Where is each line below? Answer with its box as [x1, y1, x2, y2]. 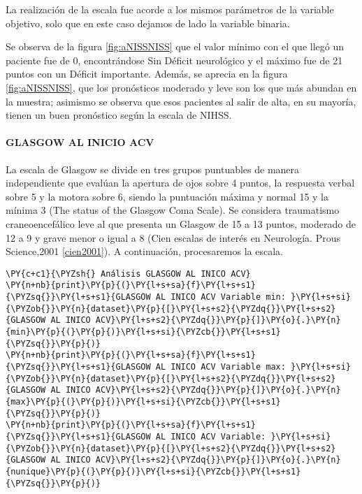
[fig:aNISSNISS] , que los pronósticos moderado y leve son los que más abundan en [6, 80, 357, 94]
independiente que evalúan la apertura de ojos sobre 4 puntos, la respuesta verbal [6, 175, 355, 190]
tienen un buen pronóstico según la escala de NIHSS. [6, 108, 232, 122]
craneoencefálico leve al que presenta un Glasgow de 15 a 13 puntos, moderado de [6, 216, 356, 231]
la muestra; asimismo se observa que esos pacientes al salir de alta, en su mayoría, [6, 94, 356, 108]
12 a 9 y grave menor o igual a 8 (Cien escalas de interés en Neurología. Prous [6, 230, 340, 245]
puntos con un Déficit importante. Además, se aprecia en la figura [6, 66, 288, 81]
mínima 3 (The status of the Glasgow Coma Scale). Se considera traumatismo [6, 203, 340, 217]
